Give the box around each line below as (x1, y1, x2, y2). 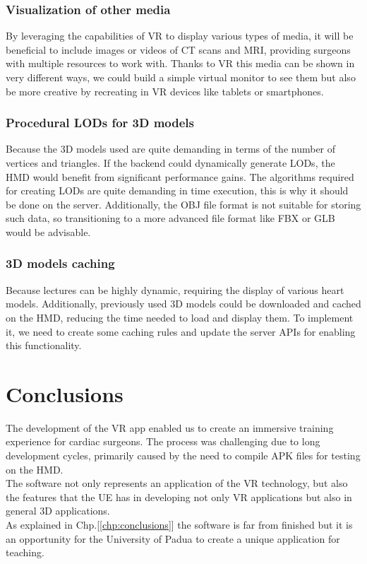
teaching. (6, 545, 44, 560)
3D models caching (6, 254, 115, 272)
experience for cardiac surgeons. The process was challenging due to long (6, 434, 320, 449)
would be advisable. (6, 224, 91, 239)
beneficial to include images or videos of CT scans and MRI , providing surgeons (6, 42, 351, 57)
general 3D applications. (6, 503, 110, 518)
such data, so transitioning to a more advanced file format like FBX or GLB (6, 211, 335, 225)
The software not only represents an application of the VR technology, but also (6, 476, 348, 490)
